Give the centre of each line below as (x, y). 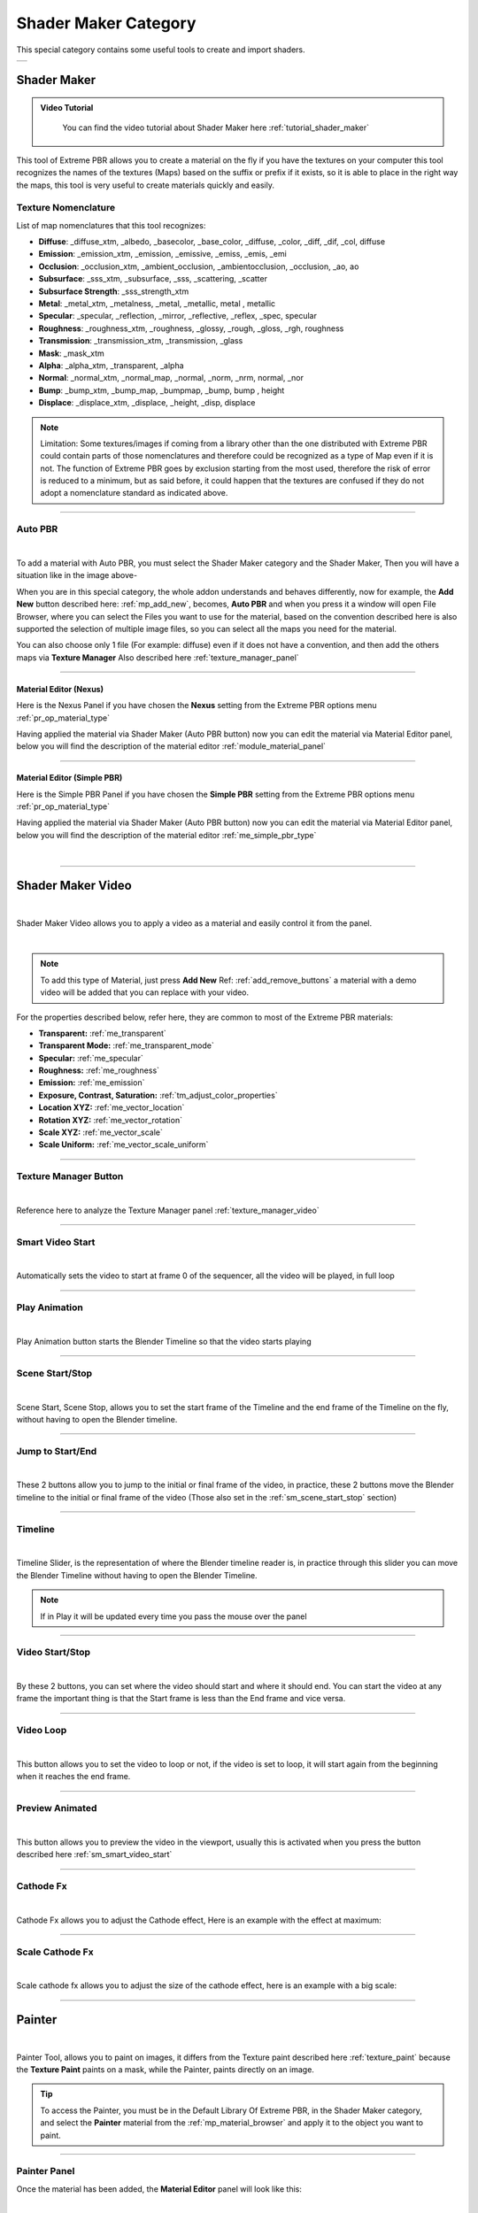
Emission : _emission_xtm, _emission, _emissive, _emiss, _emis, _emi (162, 254)
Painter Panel (46, 2171)
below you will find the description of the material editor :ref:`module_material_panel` (171, 746)
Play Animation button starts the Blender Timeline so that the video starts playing (164, 1342)
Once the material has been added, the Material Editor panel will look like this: (159, 2189)
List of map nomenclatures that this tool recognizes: (111, 225)
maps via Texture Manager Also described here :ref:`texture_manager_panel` (158, 657)
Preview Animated (57, 1808)
